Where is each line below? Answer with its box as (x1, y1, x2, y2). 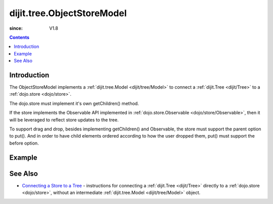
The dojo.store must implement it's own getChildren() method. (9, 100, 139, 106)
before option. (9, 140, 39, 146)
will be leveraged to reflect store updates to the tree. (9, 116, 119, 123)
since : (9, 25, 23, 31)
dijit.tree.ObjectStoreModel (9, 8, 127, 19)
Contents (9, 34, 30, 40)
